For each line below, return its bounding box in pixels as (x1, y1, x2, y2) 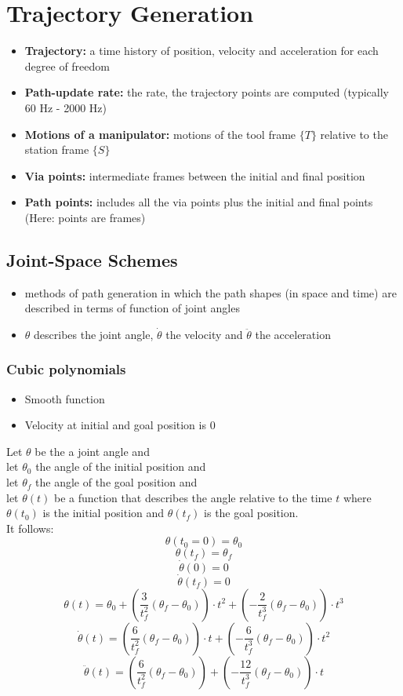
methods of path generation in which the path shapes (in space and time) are (24, 284, 397, 301)
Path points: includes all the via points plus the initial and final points (24, 194, 373, 210)
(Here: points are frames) (24, 209, 146, 225)
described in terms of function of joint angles (24, 300, 240, 316)
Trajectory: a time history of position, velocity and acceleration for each (24, 42, 379, 59)
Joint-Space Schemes (6, 247, 178, 271)
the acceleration (255, 326, 331, 342)
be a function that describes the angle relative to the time (53, 489, 332, 505)
